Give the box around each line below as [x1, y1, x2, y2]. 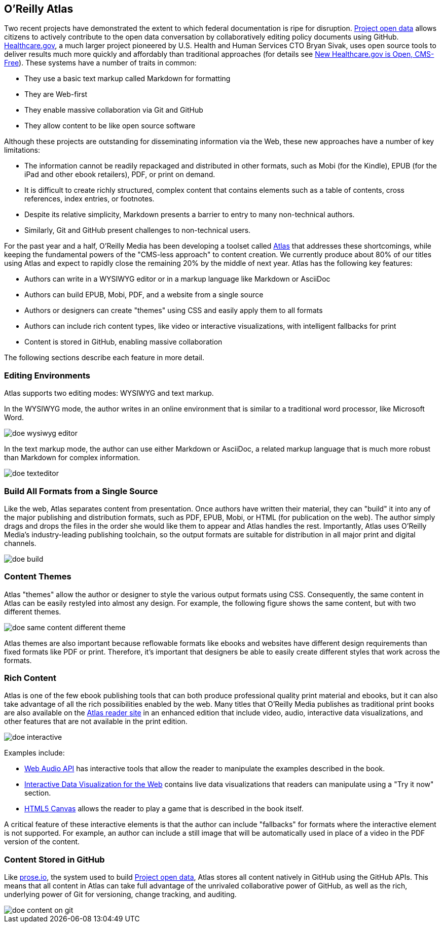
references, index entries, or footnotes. [24, 194, 155, 203]
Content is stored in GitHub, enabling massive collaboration [24, 337, 223, 347]
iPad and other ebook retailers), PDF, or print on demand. [24, 170, 215, 179]
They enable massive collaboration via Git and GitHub [24, 106, 203, 115]
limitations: [4, 146, 41, 155]
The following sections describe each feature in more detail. [4, 353, 205, 362]
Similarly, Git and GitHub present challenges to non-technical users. [24, 226, 251, 235]
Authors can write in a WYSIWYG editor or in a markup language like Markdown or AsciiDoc [24, 274, 330, 284]
